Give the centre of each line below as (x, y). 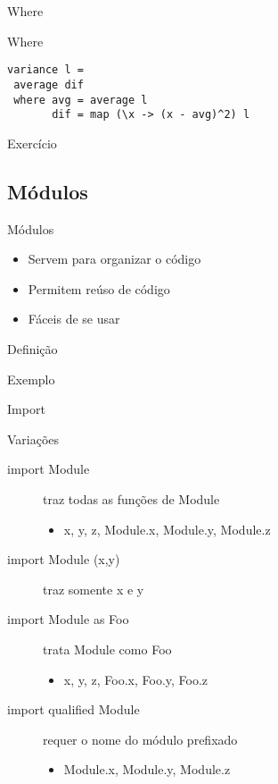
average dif (49, 84)
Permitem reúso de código (99, 288)
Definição (33, 348)
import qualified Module (74, 709)
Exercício (32, 143)
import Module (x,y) (64, 559)
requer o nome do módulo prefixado (140, 739)
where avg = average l (81, 100)
